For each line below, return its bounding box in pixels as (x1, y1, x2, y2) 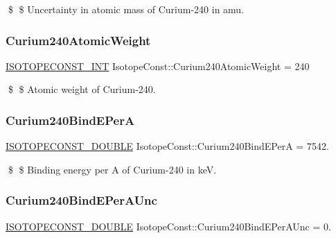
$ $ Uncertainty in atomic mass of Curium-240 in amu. (8, 2, 245, 16)
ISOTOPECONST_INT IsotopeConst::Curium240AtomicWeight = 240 (6, 58, 310, 73)
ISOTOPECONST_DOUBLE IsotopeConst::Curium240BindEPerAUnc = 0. (6, 219, 331, 233)
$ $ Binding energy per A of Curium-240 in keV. (8, 162, 217, 176)
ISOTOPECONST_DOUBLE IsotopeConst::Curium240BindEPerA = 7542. (6, 139, 329, 153)
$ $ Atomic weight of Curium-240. (8, 82, 156, 96)
